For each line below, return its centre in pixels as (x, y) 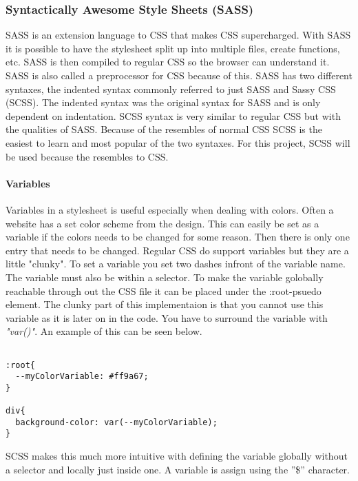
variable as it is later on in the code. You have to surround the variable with (167, 317)
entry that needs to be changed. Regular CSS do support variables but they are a (177, 250)
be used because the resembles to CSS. (87, 156)
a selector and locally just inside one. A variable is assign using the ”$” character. (178, 469)
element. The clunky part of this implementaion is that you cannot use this (165, 304)
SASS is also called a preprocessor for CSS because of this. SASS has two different (179, 75)
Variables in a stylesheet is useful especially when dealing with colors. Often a (170, 209)
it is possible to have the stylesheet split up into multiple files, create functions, (173, 48)
